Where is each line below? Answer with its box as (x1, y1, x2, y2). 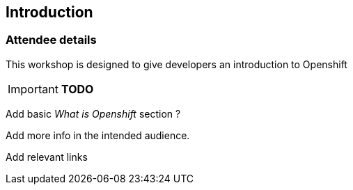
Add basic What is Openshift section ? (6, 107, 181, 120)
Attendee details (6, 33, 97, 47)
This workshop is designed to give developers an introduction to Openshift (6, 58, 347, 70)
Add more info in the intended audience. (6, 129, 190, 141)
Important (8, 81, 58, 96)
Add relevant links (6, 150, 88, 163)
